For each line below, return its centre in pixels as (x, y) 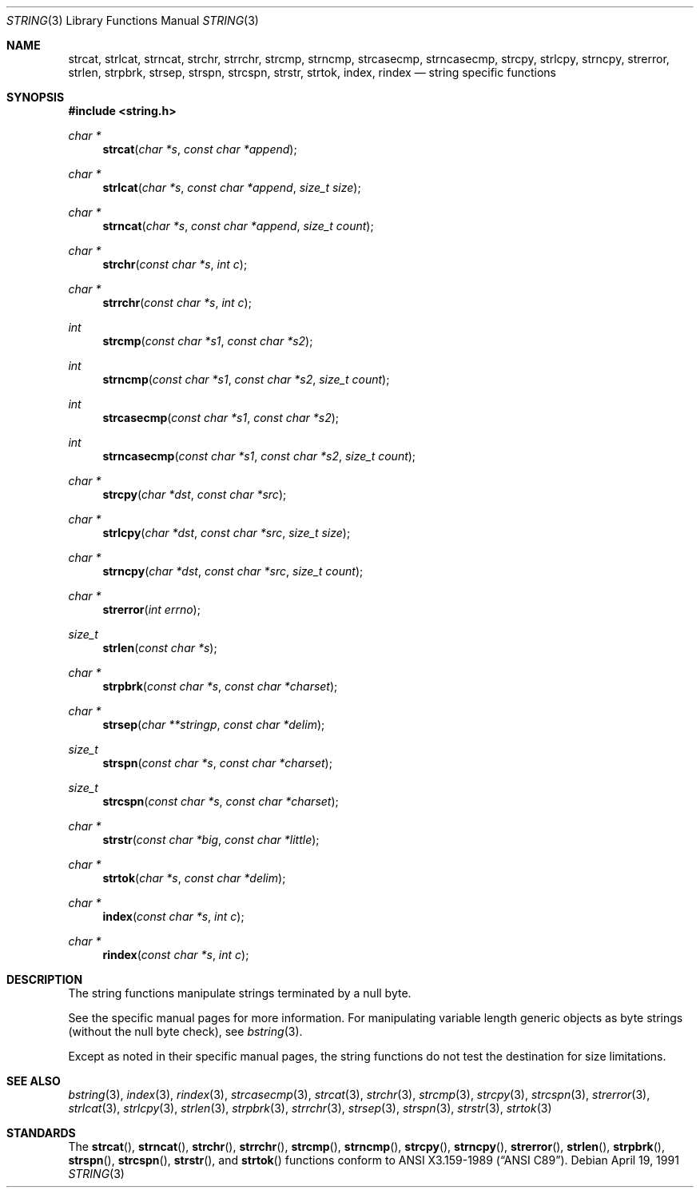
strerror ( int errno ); (151, 609)
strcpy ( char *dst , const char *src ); (195, 494)
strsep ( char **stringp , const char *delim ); (214, 724)
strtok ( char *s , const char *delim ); (194, 878)
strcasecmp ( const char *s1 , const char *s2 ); (221, 418)
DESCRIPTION (45, 979)
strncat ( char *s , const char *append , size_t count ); (238, 226)
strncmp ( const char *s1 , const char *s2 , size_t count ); (246, 379)
